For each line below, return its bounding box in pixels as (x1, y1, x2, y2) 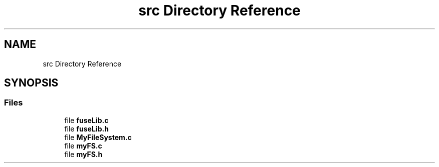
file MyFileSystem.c (64, 132, 132, 141)
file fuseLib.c (64, 115, 109, 124)
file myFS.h (64, 149, 103, 158)
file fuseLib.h (64, 124, 109, 133)
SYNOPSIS (4, 76, 59, 89)
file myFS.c (64, 141, 102, 150)
